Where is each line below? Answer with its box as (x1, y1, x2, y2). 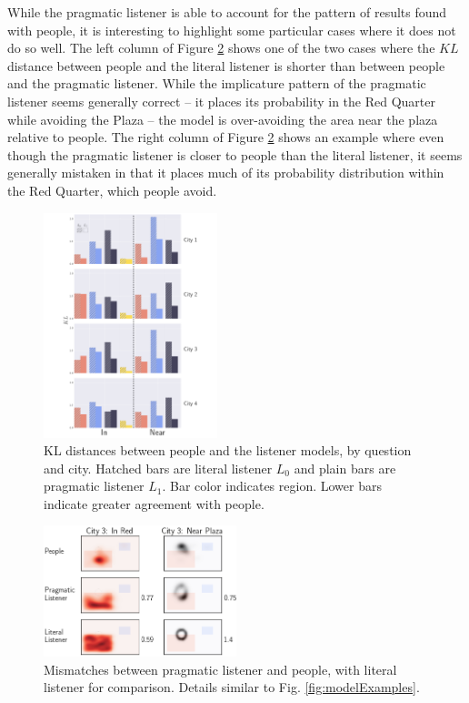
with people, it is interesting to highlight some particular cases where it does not (7, 20, 456, 39)
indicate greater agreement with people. (44, 494, 264, 513)
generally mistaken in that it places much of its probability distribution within (7, 163, 444, 182)
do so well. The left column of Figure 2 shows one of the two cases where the (7, 38, 435, 57)
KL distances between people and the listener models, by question (44, 441, 412, 460)
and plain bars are (294, 458, 396, 477)
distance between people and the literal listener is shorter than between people (7, 56, 445, 75)
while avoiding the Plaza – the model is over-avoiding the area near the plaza (7, 109, 438, 128)
